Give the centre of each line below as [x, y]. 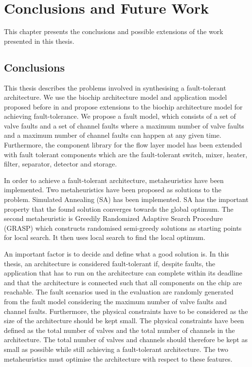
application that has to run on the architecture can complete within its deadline [123, 273]
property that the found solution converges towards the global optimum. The [119, 209]
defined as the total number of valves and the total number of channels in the [119, 330]
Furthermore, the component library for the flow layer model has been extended [123, 145]
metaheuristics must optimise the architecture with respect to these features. [118, 358]
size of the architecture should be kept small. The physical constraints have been [124, 321]
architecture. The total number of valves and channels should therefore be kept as [126, 339]
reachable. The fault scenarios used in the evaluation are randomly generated [119, 292]
